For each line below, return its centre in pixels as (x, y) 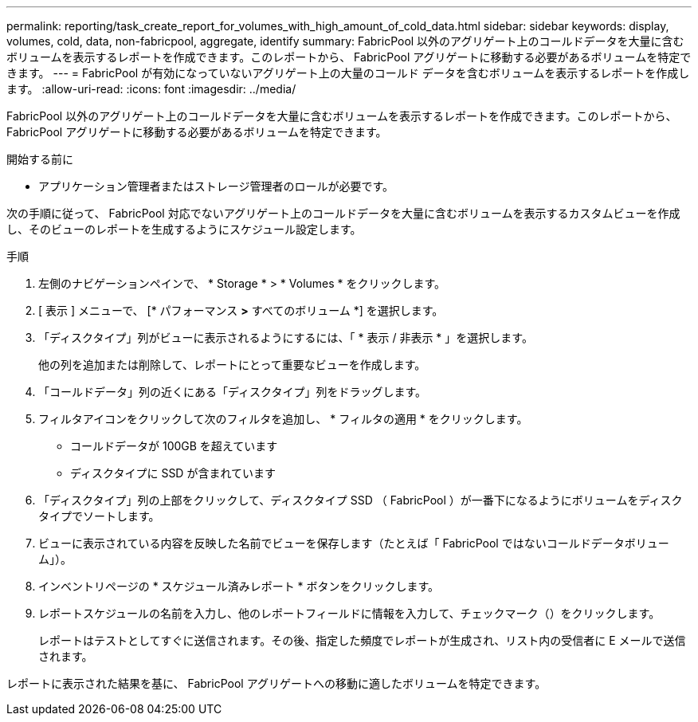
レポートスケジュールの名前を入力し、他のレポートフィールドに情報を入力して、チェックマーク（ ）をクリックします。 (349, 613)
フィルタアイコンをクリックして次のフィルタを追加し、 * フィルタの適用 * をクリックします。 (283, 419)
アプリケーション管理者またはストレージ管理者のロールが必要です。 (216, 186)
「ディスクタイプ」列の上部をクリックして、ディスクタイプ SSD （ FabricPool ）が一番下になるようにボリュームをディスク (361, 500)
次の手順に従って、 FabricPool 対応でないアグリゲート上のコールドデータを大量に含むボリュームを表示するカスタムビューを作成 (343, 213)
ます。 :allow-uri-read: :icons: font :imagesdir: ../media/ (151, 89)
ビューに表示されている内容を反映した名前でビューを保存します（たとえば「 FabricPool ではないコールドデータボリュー (354, 543)
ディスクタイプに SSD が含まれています (173, 473)
